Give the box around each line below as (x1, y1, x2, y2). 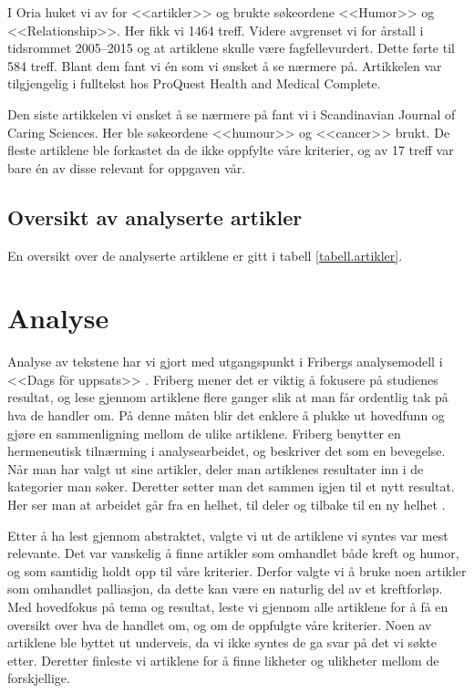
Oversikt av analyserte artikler (7, 202, 303, 231)
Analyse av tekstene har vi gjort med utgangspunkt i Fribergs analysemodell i (7, 352, 443, 371)
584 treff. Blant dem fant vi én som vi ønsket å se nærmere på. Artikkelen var (7, 56, 442, 75)
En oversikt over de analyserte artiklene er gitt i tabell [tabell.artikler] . (7, 245, 403, 264)
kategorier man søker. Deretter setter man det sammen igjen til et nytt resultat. (7, 477, 455, 496)
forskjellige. (7, 668, 70, 688)
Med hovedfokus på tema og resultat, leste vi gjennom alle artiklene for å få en (7, 596, 448, 615)
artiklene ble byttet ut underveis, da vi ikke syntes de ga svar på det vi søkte (7, 633, 438, 652)
